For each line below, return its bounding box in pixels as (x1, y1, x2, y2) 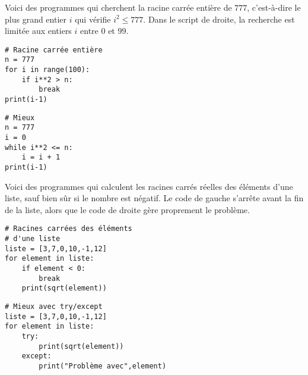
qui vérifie (75, 12, 111, 25)
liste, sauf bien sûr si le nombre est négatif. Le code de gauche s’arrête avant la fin (5, 192, 304, 204)
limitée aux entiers (5, 24, 72, 37)
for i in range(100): (5, 65, 90, 74)
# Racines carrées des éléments (5, 224, 132, 233)
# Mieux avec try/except (5, 302, 103, 311)
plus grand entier (5, 12, 67, 25)
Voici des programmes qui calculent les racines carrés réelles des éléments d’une (5, 180, 293, 192)
